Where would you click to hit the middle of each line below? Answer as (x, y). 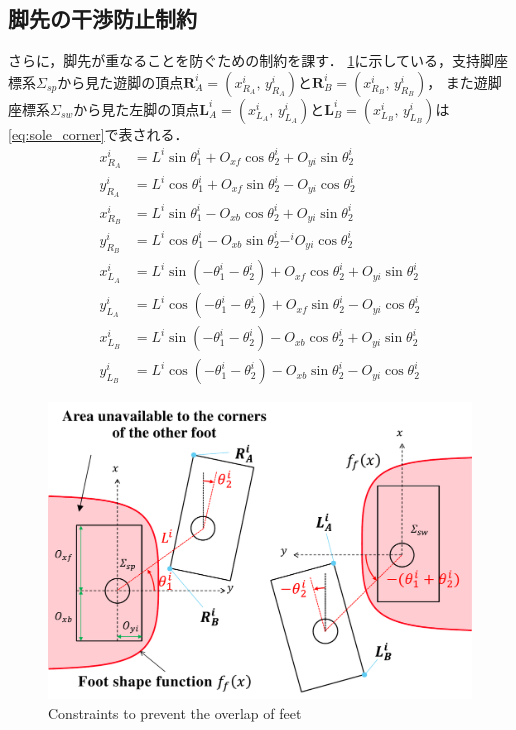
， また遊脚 (464, 81)
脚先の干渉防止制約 (102, 18)
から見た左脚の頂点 (136, 108)
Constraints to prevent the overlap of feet (175, 712)
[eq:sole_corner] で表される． (98, 133)
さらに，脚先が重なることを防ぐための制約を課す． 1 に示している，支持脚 (251, 60)
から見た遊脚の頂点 (120, 81)
